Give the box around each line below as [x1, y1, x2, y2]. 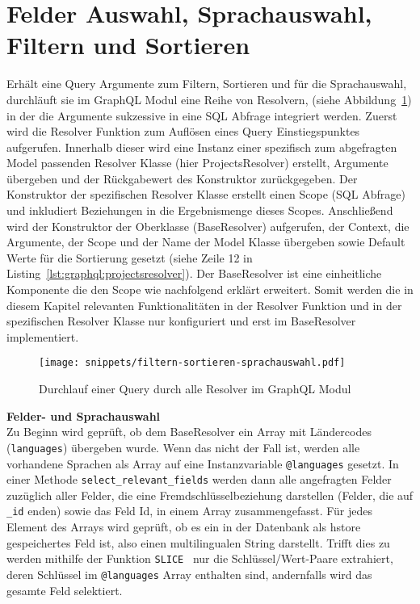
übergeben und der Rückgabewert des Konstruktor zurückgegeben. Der [6, 170, 358, 187]
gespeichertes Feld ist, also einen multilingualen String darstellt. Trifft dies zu [6, 534, 390, 551]
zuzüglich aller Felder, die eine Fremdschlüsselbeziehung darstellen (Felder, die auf [6, 486, 414, 503]
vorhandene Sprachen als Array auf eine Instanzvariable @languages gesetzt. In [6, 455, 399, 472]
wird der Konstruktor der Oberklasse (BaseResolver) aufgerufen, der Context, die [6, 217, 409, 234]
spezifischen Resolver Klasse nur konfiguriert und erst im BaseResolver [6, 312, 356, 329]
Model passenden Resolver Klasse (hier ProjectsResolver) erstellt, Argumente [6, 154, 388, 171]
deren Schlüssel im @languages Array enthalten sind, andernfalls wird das [6, 565, 372, 582]
